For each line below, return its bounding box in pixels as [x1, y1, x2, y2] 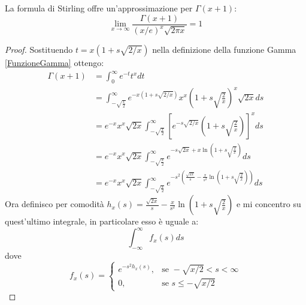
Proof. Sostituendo [5, 43, 73, 55]
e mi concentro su [236, 198, 301, 210]
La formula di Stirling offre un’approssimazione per [5, 2, 193, 14]
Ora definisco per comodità [5, 198, 104, 210]
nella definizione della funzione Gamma [152, 43, 296, 55]
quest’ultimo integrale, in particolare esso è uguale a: [5, 215, 199, 228]
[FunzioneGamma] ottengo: [5, 56, 104, 68]
